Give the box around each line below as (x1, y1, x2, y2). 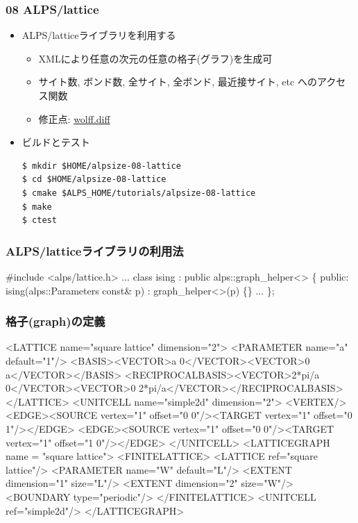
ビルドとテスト (22, 135, 90, 149)
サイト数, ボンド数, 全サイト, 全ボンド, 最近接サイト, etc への (38, 74, 317, 89)
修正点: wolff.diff (38, 111, 110, 126)
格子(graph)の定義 (6, 313, 105, 330)
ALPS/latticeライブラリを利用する (22, 28, 176, 42)
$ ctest (22, 215, 57, 226)
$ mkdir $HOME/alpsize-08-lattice (22, 160, 181, 171)
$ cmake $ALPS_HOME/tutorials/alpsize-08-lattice (22, 188, 256, 198)
